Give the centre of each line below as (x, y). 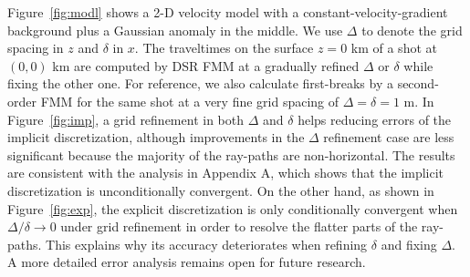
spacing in (36, 48)
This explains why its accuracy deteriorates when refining (207, 244)
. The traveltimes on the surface (224, 48)
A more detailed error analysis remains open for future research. (187, 262)
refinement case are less (389, 137)
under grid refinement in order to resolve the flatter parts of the (239, 226)
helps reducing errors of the (375, 119)
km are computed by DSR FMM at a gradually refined (206, 65)
